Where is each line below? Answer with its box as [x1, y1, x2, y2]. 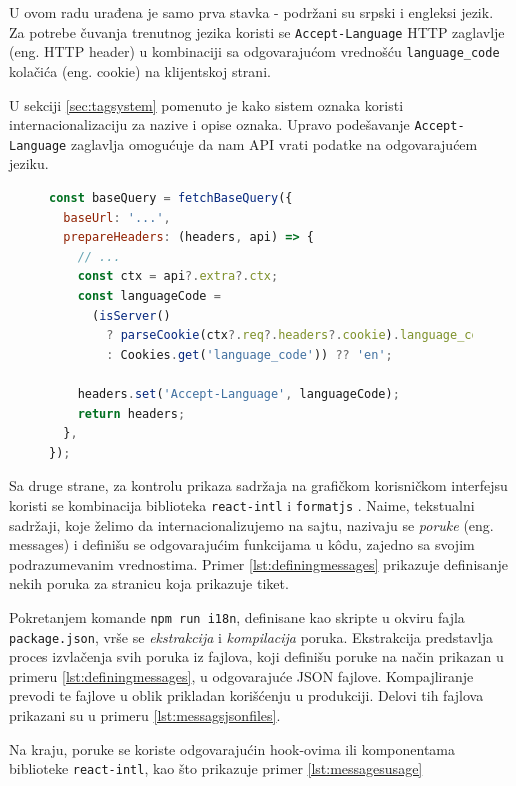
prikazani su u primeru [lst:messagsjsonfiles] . [9, 705, 281, 726]
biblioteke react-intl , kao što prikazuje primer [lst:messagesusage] [9, 758, 423, 779]
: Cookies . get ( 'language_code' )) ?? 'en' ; [106, 347, 393, 362]
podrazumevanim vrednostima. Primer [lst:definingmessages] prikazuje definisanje [9, 553, 509, 574]
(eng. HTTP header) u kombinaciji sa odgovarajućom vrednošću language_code [9, 41, 500, 62]
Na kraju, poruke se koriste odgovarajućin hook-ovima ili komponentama [9, 738, 456, 759]
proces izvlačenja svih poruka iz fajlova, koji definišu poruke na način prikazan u [9, 646, 504, 667]
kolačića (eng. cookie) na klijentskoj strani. [9, 60, 271, 81]
